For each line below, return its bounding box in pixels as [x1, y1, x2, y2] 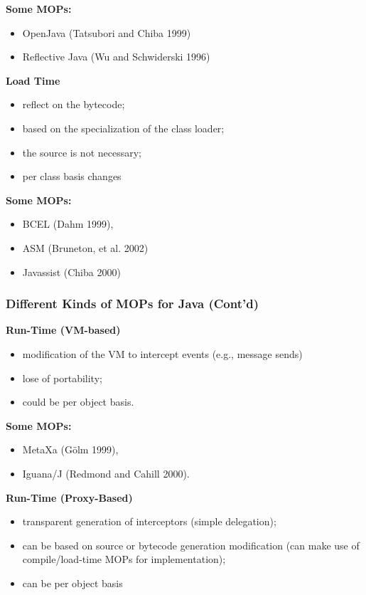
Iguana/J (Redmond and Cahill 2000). [22, 465, 190, 480]
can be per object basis [22, 575, 123, 590]
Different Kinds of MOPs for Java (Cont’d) [6, 295, 259, 312]
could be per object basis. [22, 394, 134, 409]
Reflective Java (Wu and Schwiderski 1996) [22, 49, 210, 64]
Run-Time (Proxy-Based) [6, 490, 133, 505]
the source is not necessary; [22, 144, 141, 159]
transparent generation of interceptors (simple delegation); [22, 514, 276, 529]
